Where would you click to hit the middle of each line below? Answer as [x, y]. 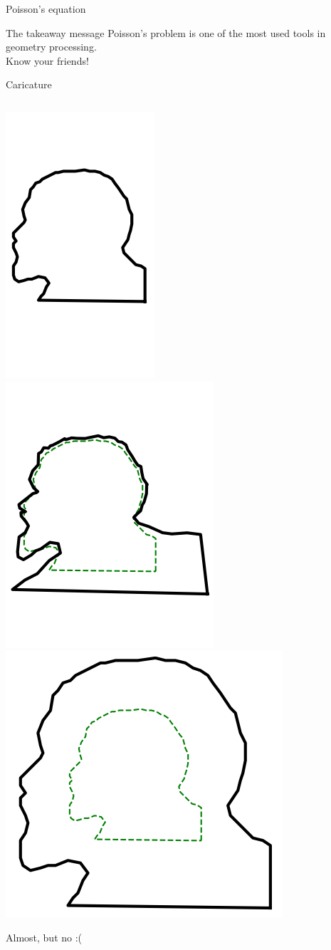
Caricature [29, 84]
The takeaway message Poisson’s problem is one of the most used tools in [166, 32]
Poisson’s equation [46, 9]
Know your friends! [47, 60]
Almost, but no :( [44, 937]
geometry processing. [51, 47]
